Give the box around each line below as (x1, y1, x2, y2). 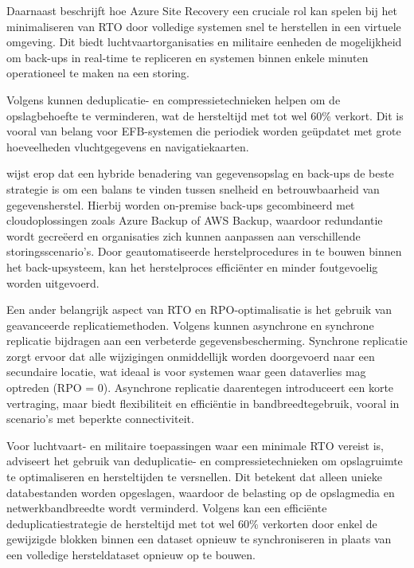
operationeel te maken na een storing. (6, 65, 189, 81)
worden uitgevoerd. (6, 274, 100, 291)
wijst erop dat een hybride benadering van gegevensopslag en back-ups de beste (6, 165, 394, 182)
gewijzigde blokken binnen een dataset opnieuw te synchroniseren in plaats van (6, 531, 392, 547)
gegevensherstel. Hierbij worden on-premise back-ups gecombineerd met (6, 196, 355, 213)
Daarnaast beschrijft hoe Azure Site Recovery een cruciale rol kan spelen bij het (6, 2, 397, 18)
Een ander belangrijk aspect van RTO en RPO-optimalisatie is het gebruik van (6, 301, 393, 318)
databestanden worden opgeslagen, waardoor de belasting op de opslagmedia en (6, 484, 395, 500)
